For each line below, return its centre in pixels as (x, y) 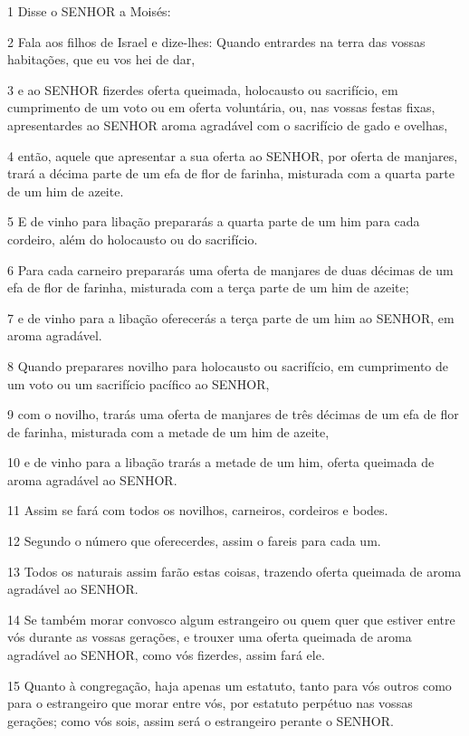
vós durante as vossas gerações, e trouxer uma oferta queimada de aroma (210, 637)
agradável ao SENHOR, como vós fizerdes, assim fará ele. (166, 655)
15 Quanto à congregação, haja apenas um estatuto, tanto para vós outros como (230, 685)
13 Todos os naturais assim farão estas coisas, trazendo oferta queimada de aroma (234, 571)
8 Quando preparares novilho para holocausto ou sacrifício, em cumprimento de (228, 365)
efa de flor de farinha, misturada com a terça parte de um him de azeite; (208, 287)
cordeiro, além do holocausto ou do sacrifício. (133, 239)
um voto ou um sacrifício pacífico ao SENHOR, (139, 383)
